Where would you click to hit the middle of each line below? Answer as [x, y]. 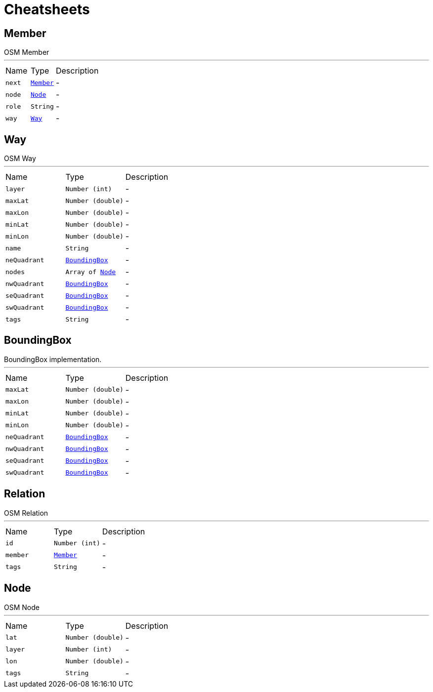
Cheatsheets [47, 9]
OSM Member [27, 52]
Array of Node [91, 272]
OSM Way [20, 159]
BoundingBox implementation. [53, 359]
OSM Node [22, 607]
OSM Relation [26, 513]
